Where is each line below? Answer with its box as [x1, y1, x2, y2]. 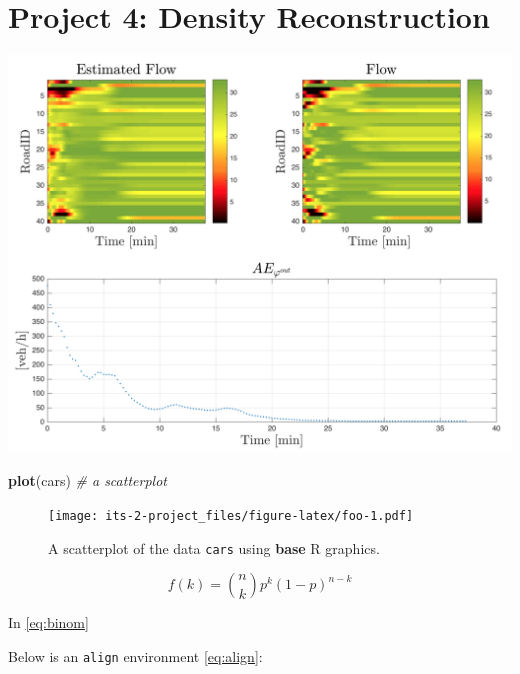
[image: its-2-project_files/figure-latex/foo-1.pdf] [48, 509, 414, 523]
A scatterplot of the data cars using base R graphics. [48, 537, 380, 558]
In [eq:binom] [8, 612, 89, 633]
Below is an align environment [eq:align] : [8, 645, 263, 666]
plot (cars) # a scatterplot [8, 470, 167, 491]
